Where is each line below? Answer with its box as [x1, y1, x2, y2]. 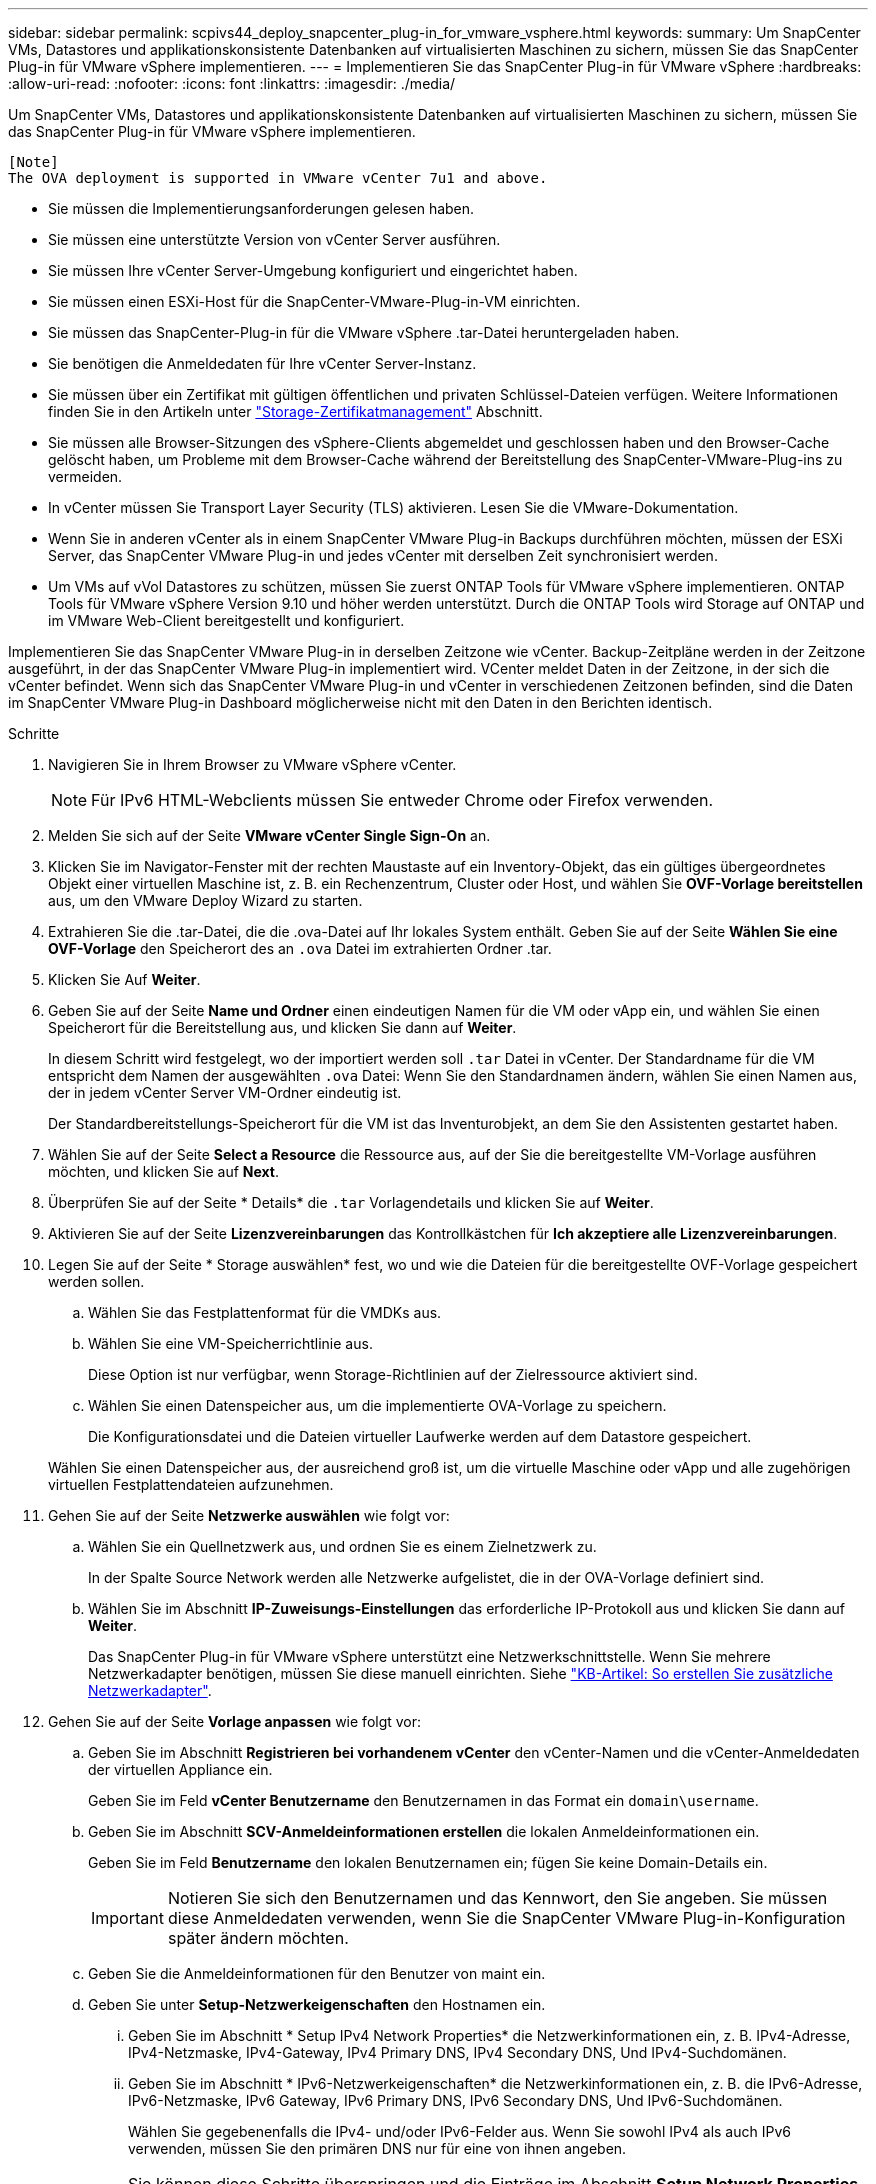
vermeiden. [48, 468, 123, 485]
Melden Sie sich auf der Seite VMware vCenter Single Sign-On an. [48, 827, 491, 844]
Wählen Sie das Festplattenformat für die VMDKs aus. [88, 1304, 442, 1321]
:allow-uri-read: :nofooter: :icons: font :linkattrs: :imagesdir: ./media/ [8, 75, 456, 92]
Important [91, 1908, 164, 1928]
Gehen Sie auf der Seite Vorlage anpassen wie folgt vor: [48, 1713, 422, 1730]
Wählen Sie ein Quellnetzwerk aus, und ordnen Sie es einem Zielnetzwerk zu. [88, 1538, 597, 1555]
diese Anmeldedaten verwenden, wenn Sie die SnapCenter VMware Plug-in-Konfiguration [167, 1908, 846, 1928]
